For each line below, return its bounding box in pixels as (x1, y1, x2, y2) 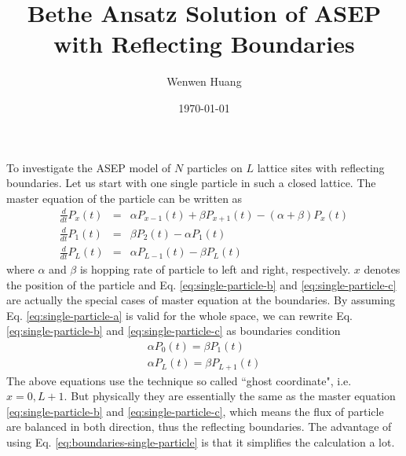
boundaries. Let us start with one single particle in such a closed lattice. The (6, 175, 376, 191)
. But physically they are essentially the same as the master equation (64, 388, 396, 404)
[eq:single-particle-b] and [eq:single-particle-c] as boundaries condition (6, 322, 341, 339)
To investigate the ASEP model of (6, 159, 171, 175)
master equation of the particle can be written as (6, 189, 243, 206)
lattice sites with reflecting (257, 159, 385, 175)
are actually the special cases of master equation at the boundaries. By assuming (6, 292, 396, 308)
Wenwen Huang (166, 73, 242, 90)
